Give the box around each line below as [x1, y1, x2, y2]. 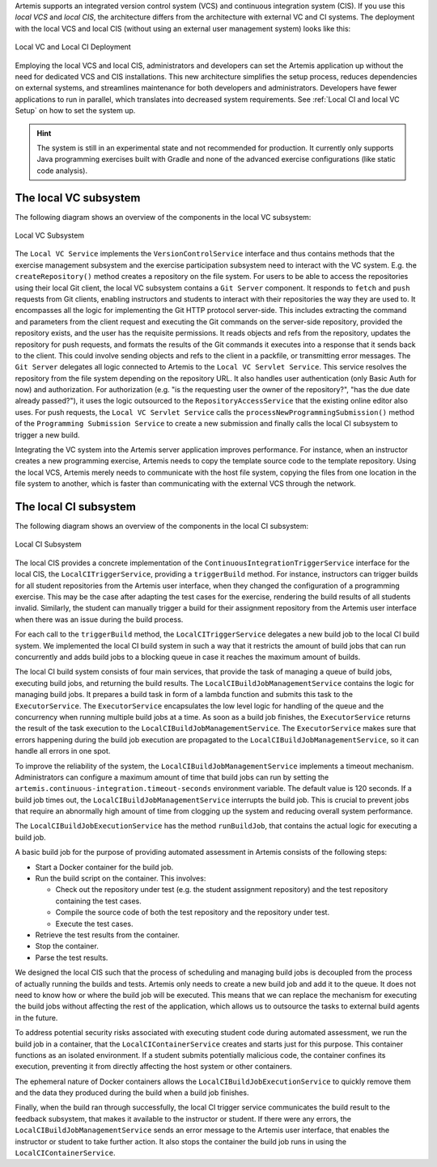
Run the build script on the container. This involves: [35, 873, 206, 883]
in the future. [15, 1013, 58, 1022]
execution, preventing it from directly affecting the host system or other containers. [15, 1062, 293, 1072]
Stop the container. [35, 941, 99, 951]
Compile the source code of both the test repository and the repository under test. [55, 907, 330, 917]
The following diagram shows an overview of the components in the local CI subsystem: [15, 522, 309, 531]
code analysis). [36, 166, 88, 175]
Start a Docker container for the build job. [35, 862, 174, 872]
